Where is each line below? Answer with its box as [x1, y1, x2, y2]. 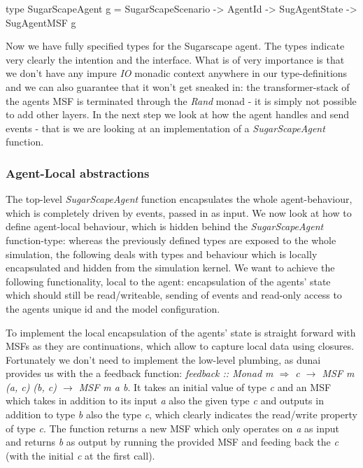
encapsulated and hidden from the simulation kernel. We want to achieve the [6, 260, 335, 275]
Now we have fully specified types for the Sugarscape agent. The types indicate [6, 38, 345, 53]
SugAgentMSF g [6, 15, 76, 29]
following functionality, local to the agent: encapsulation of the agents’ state [6, 274, 331, 288]
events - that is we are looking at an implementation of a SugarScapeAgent [6, 120, 325, 135]
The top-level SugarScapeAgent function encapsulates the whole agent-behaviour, [6, 192, 353, 206]
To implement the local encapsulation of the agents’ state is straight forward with [6, 325, 356, 339]
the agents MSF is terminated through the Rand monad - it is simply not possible [6, 93, 357, 108]
